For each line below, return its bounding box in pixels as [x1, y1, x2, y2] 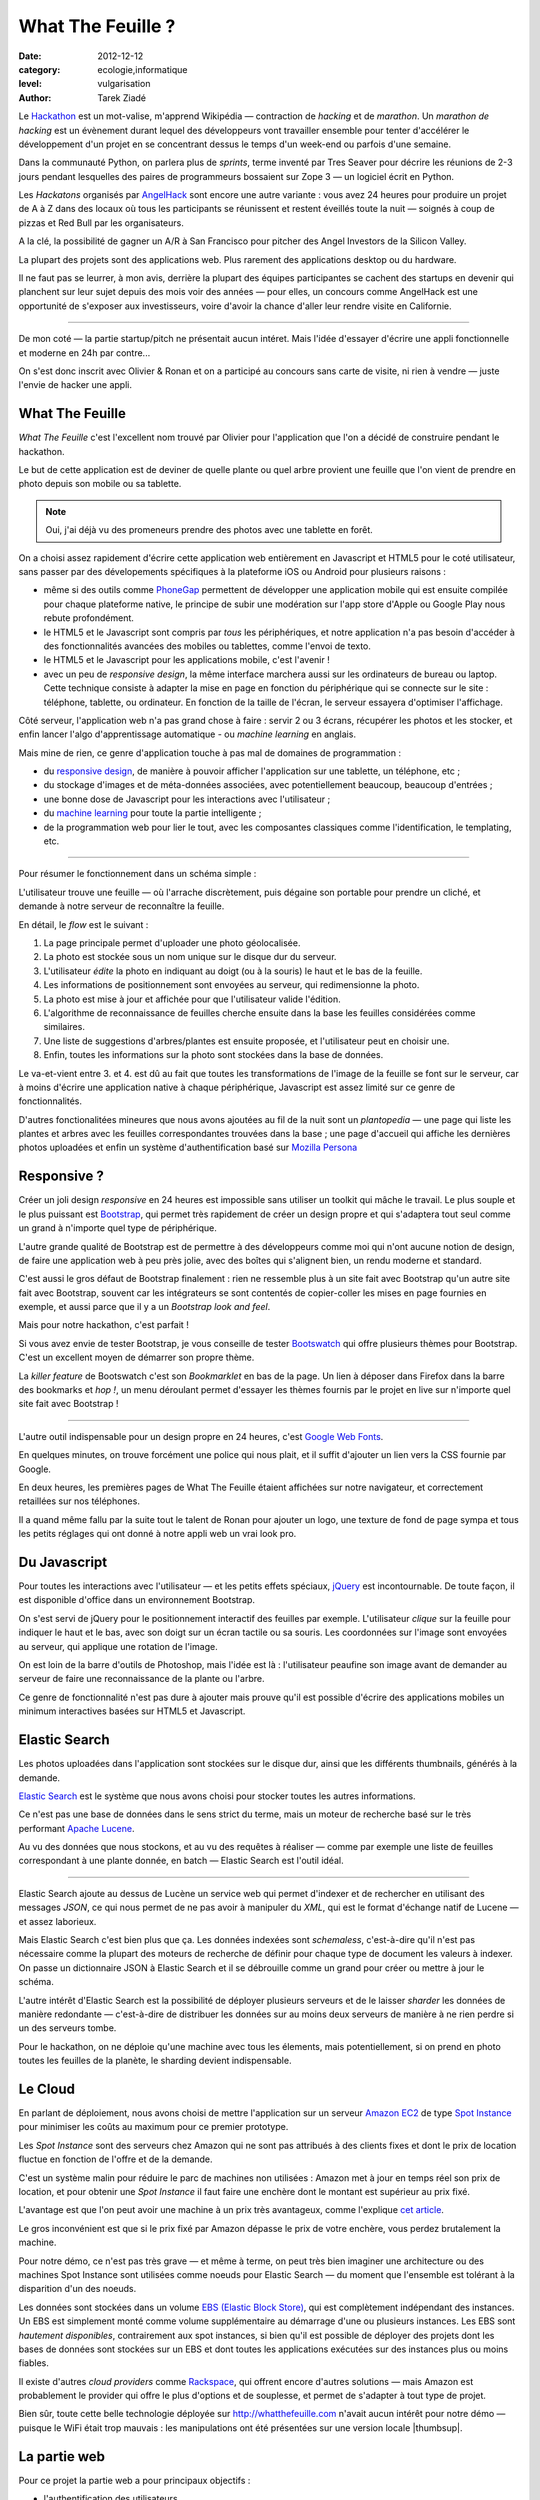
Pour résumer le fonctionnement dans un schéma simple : [18, 868, 257, 880]
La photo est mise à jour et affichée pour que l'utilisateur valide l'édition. [43, 993, 341, 1005]
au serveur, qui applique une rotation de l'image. [18, 1640, 219, 1652]
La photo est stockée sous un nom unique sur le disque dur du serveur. [43, 951, 337, 963]
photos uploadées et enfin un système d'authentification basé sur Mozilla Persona [18, 1141, 358, 1154]
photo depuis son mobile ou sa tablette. [18, 478, 182, 490]
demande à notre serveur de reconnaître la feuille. [18, 900, 225, 912]
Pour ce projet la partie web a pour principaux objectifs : [18, 2474, 251, 2486]
